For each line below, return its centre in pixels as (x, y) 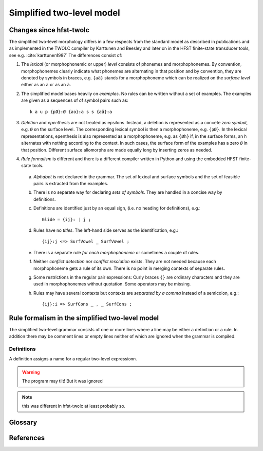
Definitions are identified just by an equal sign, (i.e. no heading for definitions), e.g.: (117, 208)
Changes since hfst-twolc (49, 30)
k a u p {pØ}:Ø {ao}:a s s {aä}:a (71, 112)
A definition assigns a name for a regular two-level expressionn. (73, 358)
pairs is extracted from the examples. (71, 184)
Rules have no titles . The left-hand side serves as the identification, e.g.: (106, 230)
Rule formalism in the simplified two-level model (84, 318)
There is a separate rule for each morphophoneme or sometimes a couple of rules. (116, 252)
